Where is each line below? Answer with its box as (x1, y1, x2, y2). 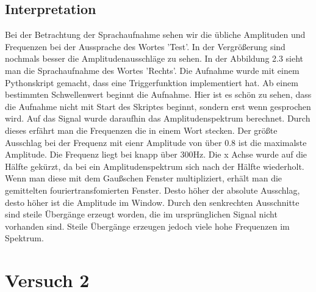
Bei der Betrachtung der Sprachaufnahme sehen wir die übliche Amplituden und (5, 28, 306, 41)
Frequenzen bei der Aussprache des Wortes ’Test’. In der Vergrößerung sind (5, 40, 285, 53)
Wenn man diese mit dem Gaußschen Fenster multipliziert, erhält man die (5, 172, 282, 184)
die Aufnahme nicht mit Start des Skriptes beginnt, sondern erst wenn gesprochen (5, 100, 311, 112)
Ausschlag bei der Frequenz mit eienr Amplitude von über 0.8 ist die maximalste (5, 136, 307, 148)
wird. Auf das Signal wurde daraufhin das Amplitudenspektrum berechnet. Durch (5, 112, 311, 125)
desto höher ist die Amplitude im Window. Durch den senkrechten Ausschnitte (5, 195, 300, 208)
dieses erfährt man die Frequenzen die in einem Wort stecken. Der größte (5, 123, 278, 136)
